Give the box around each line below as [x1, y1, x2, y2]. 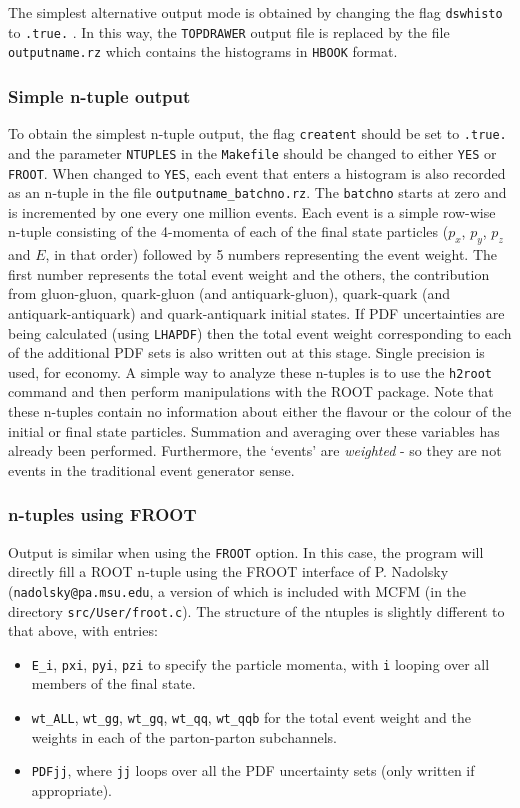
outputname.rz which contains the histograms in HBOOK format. [8, 41, 398, 62]
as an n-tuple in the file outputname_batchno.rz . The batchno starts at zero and [8, 182, 507, 203]
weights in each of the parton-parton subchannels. [31, 726, 338, 747]
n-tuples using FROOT [8, 502, 197, 527]
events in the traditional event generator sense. [8, 459, 295, 480]
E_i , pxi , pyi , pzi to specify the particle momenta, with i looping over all [31, 653, 490, 674]
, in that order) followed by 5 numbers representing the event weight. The [45, 244, 498, 265]
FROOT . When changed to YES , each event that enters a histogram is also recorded [8, 162, 506, 183]
